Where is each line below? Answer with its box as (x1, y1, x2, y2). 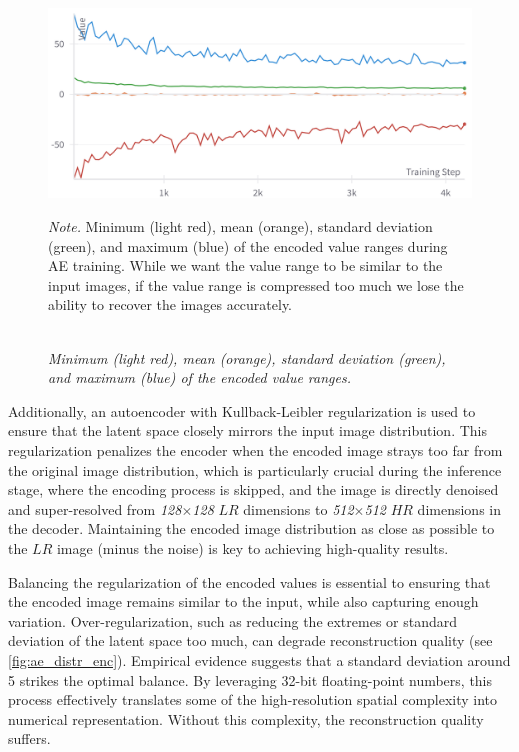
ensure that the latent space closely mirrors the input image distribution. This (8, 420, 487, 441)
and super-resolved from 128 (8, 498, 182, 519)
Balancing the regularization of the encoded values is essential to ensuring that (8, 571, 491, 592)
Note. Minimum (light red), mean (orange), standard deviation (48, 216, 433, 237)
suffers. (8, 728, 51, 749)
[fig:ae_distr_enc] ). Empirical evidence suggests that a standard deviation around (8, 649, 511, 670)
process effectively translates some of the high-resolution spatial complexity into (8, 689, 498, 710)
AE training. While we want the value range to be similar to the (48, 255, 443, 276)
